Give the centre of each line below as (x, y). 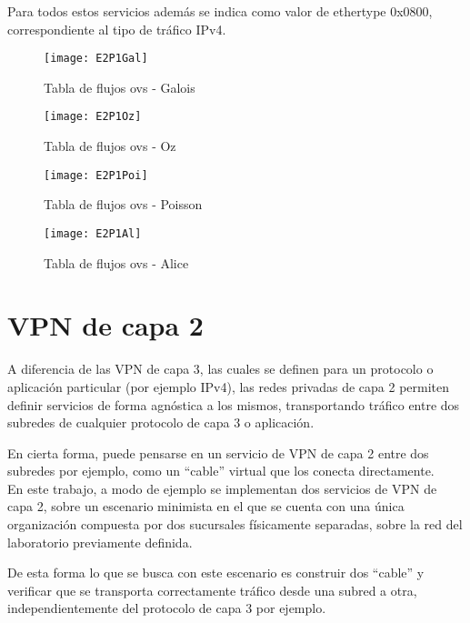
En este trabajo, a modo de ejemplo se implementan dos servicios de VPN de (222, 488)
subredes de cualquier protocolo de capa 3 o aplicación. (161, 422)
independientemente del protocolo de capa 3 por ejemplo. (167, 608)
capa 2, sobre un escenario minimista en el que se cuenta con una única (206, 506)
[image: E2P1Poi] (96, 175)
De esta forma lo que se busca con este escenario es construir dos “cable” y (216, 573)
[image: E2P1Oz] (93, 117)
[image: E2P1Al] (93, 233)
